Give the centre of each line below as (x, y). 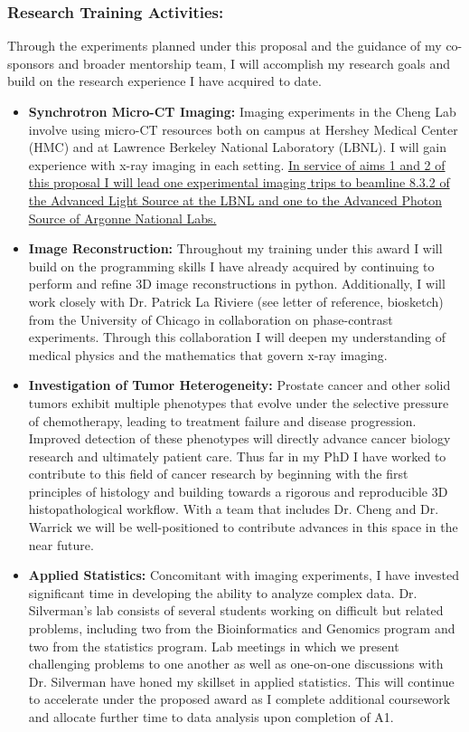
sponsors (31, 63)
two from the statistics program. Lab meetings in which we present (214, 646)
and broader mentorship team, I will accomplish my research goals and (254, 63)
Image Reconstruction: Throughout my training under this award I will (235, 248)
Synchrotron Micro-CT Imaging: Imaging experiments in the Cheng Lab (242, 111)
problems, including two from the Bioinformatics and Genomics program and (242, 628)
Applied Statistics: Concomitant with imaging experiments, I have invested (244, 575)
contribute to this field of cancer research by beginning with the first (218, 474)
